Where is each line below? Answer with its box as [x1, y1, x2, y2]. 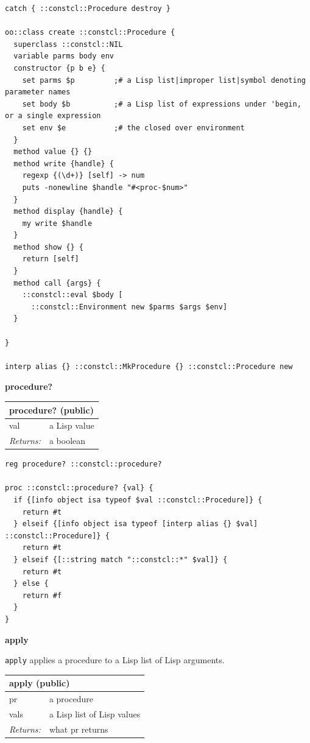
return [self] [22, 255, 79, 264]
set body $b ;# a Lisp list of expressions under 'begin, [22, 99, 301, 108]
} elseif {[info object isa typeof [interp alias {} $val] [13, 519, 258, 529]
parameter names [5, 88, 71, 97]
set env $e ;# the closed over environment [22, 123, 245, 132]
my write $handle [22, 219, 93, 228]
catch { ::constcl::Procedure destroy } [5, 4, 171, 13]
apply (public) [9, 677, 70, 689]
